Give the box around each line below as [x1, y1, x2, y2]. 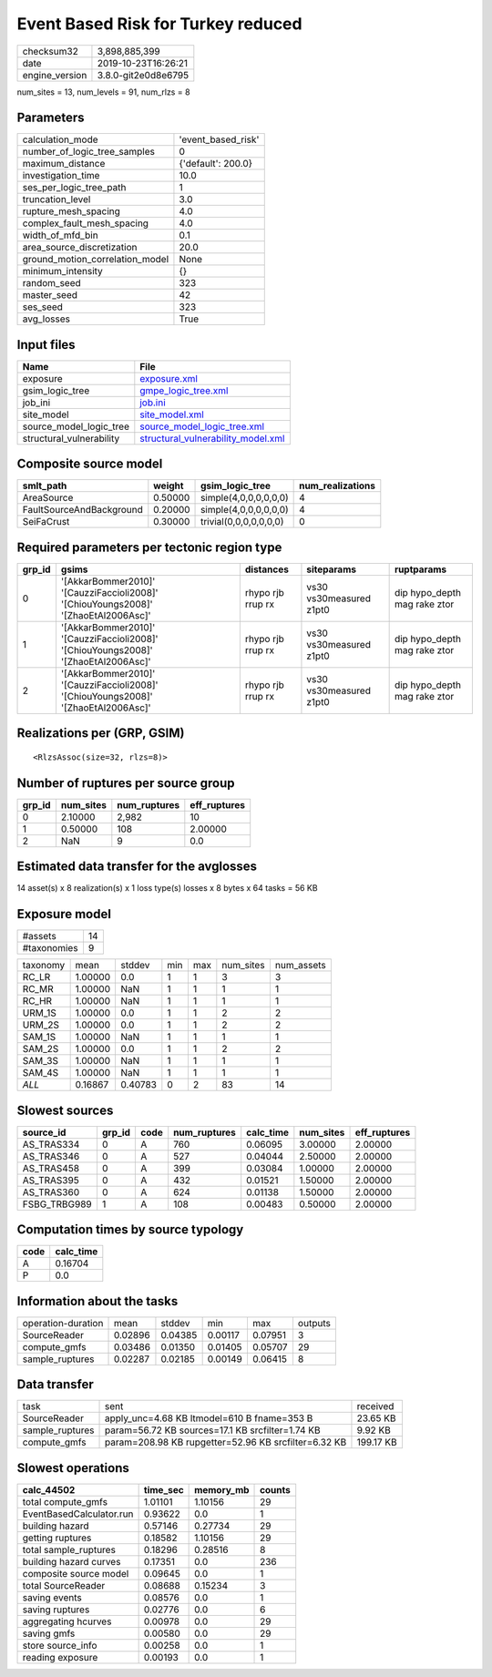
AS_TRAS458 [22, 1161, 80, 1174]
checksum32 [22, 45, 79, 57]
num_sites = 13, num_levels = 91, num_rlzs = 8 [16, 87, 190, 97]
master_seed [22, 289, 77, 302]
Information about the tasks [16, 1294, 179, 1309]
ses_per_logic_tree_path [22, 181, 127, 194]
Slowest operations [16, 1460, 129, 1476]
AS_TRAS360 [22, 1185, 80, 1198]
